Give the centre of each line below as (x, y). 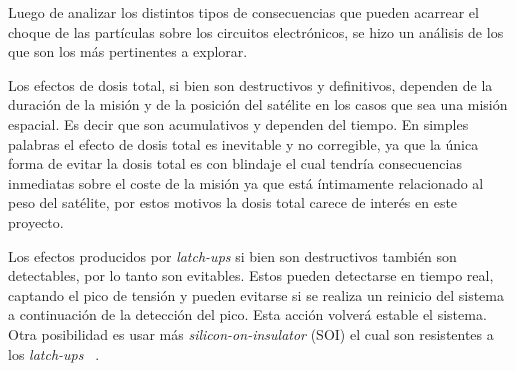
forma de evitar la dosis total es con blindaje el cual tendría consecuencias (235, 163)
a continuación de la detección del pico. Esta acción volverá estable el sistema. (247, 314)
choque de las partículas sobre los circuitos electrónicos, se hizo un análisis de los (256, 31)
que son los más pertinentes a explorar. (128, 51)
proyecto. (36, 221)
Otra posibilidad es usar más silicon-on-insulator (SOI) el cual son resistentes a (251, 333)
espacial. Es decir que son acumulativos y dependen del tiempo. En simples (238, 123)
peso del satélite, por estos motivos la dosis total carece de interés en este (233, 202)
